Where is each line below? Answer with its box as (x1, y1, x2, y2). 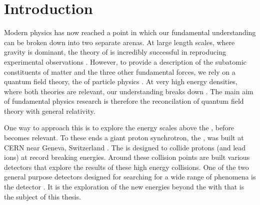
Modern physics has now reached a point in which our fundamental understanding (4, 27, 256, 38)
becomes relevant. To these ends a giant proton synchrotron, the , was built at (4, 132, 244, 143)
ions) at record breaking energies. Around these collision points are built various (4, 152, 250, 162)
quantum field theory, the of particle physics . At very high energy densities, (4, 76, 237, 87)
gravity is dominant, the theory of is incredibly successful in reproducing (4, 47, 226, 57)
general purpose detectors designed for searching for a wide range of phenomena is (4, 171, 256, 182)
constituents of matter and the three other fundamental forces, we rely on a (4, 66, 235, 77)
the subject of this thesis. (4, 191, 81, 201)
